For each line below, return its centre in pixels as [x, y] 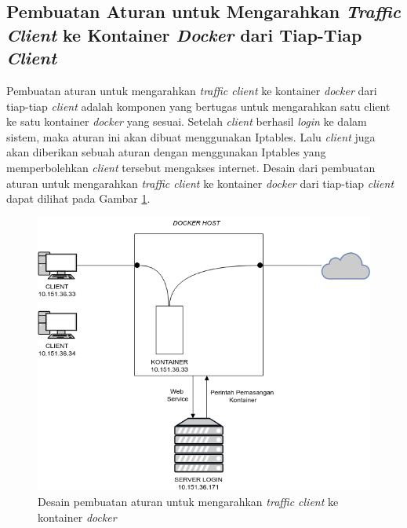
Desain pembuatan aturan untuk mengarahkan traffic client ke [188, 501]
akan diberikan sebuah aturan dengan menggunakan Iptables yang [166, 152]
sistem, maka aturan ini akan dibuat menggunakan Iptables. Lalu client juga [191, 136]
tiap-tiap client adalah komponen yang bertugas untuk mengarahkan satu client [198, 106]
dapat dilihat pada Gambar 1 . [78, 198]
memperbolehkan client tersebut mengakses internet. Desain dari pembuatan [191, 167]
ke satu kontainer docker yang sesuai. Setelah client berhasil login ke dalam [187, 121]
